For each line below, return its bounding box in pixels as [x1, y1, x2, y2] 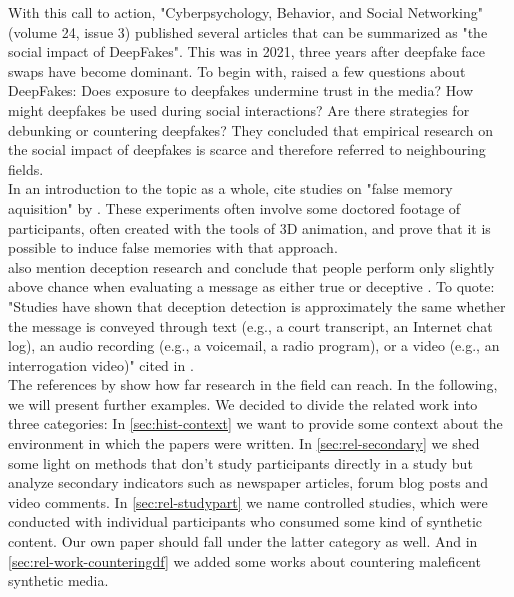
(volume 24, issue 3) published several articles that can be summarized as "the [8, 21, 488, 42]
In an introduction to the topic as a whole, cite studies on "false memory [8, 178, 453, 199]
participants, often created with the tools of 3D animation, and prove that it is [8, 217, 491, 238]
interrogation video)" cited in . [8, 354, 194, 375]
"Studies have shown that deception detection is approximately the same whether [8, 295, 506, 316]
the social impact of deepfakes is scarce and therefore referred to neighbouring [8, 139, 486, 160]
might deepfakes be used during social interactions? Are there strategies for [8, 99, 470, 120]
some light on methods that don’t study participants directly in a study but [8, 452, 473, 473]
